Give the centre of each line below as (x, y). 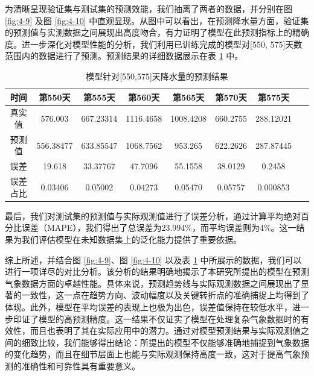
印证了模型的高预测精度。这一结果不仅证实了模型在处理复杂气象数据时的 (157, 318)
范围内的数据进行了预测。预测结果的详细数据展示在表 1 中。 (124, 56)
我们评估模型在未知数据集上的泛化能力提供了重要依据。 (131, 239)
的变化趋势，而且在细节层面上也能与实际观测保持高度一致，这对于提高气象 (153, 354)
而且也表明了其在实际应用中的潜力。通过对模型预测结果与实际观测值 (165, 331)
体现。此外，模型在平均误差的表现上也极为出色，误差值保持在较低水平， (149, 306)
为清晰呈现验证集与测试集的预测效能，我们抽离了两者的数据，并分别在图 (149, 8)
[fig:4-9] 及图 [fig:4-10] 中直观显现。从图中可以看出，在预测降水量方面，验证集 (157, 20)
